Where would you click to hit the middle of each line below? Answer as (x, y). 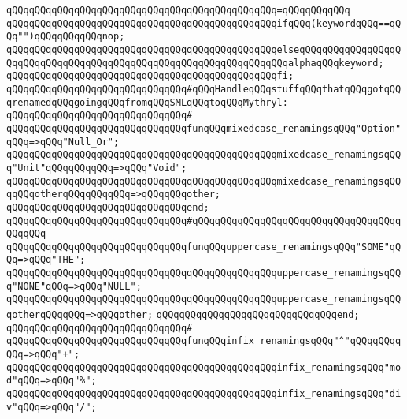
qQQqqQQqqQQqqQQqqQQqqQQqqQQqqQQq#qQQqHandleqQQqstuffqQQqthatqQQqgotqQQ (204, 89)
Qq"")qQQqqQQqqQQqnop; (66, 37)
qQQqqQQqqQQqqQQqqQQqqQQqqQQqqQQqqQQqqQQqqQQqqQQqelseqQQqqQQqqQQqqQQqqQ (204, 49)
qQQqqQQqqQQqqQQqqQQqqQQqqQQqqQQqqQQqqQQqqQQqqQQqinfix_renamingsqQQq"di (204, 394)
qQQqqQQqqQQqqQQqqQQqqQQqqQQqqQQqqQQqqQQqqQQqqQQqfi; (150, 76)
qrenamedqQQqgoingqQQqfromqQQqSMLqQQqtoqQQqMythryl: (147, 102)
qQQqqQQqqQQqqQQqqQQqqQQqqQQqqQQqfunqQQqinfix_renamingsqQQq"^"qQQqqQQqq (204, 341)
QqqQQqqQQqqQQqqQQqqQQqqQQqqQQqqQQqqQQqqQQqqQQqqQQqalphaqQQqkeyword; (195, 63)
